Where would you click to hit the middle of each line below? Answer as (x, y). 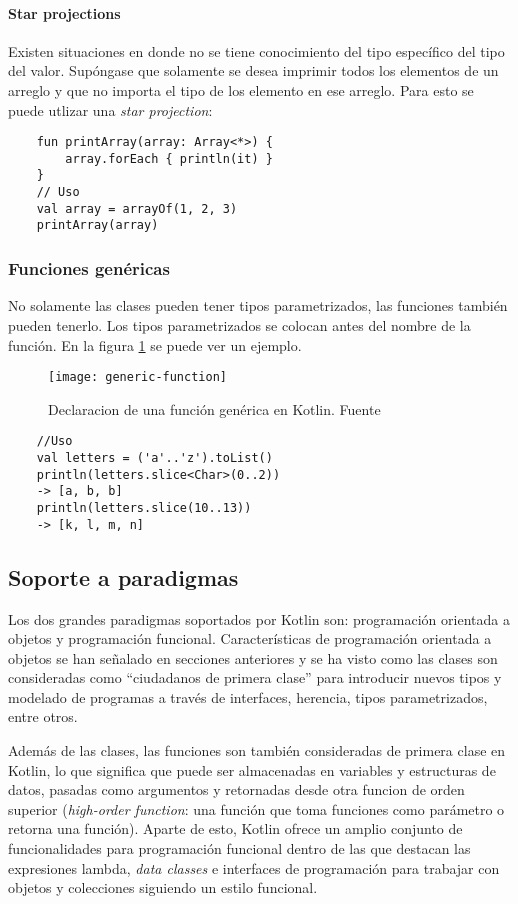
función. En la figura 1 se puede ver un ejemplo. (155, 344)
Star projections (64, 12)
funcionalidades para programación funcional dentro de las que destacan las (239, 848)
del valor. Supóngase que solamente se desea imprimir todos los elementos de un (253, 70)
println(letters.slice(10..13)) (144, 507)
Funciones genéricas (89, 268)
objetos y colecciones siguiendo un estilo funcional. (163, 887)
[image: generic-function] (137, 377)
